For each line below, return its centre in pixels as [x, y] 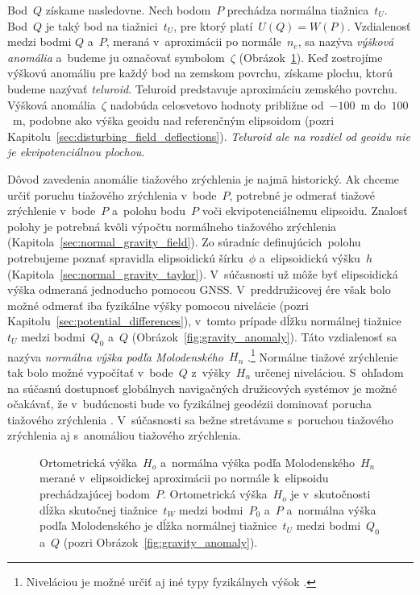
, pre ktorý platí [213, 25]
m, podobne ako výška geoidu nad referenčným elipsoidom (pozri [173, 120]
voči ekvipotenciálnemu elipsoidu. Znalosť [305, 211]
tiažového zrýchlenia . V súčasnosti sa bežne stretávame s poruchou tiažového [200, 419]
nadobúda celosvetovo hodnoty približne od [217, 104]
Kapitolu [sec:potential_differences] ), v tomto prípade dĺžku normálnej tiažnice [204, 321]
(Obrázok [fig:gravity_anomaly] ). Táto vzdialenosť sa [264, 336]
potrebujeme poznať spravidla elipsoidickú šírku [125, 257]
